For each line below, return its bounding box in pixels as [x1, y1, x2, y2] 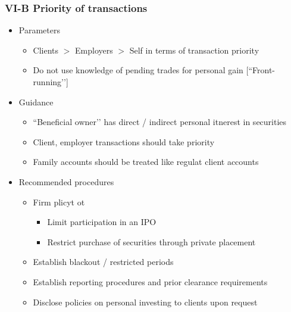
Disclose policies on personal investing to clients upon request [33, 295, 258, 308]
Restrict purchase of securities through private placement [47, 235, 256, 248]
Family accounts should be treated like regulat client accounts [33, 155, 259, 168]
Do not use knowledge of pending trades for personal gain [33, 64, 243, 76]
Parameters [18, 24, 60, 36]
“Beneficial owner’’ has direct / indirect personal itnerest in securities [33, 116, 287, 128]
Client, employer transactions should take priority [33, 135, 215, 148]
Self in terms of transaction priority [129, 43, 259, 56]
